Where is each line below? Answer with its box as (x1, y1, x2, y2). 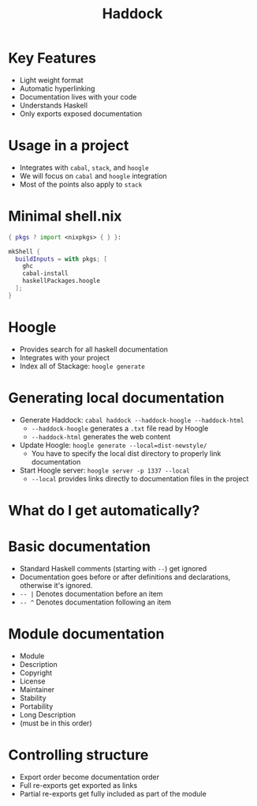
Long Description (19, 710, 76, 719)
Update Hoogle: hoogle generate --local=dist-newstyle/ (19, 440, 207, 450)
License (19, 676, 46, 686)
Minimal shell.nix (8, 207, 122, 225)
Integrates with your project (19, 352, 110, 362)
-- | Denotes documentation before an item (19, 589, 163, 598)
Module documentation (8, 625, 165, 642)
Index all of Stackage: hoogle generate (19, 361, 146, 371)
